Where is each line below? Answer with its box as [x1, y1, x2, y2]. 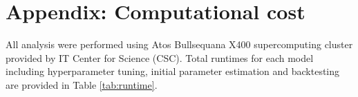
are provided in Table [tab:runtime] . [6, 77, 158, 91]
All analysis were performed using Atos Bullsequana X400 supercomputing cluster [6, 37, 353, 52]
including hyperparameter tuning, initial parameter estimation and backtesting [6, 64, 340, 78]
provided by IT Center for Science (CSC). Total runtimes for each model [6, 50, 314, 65]
